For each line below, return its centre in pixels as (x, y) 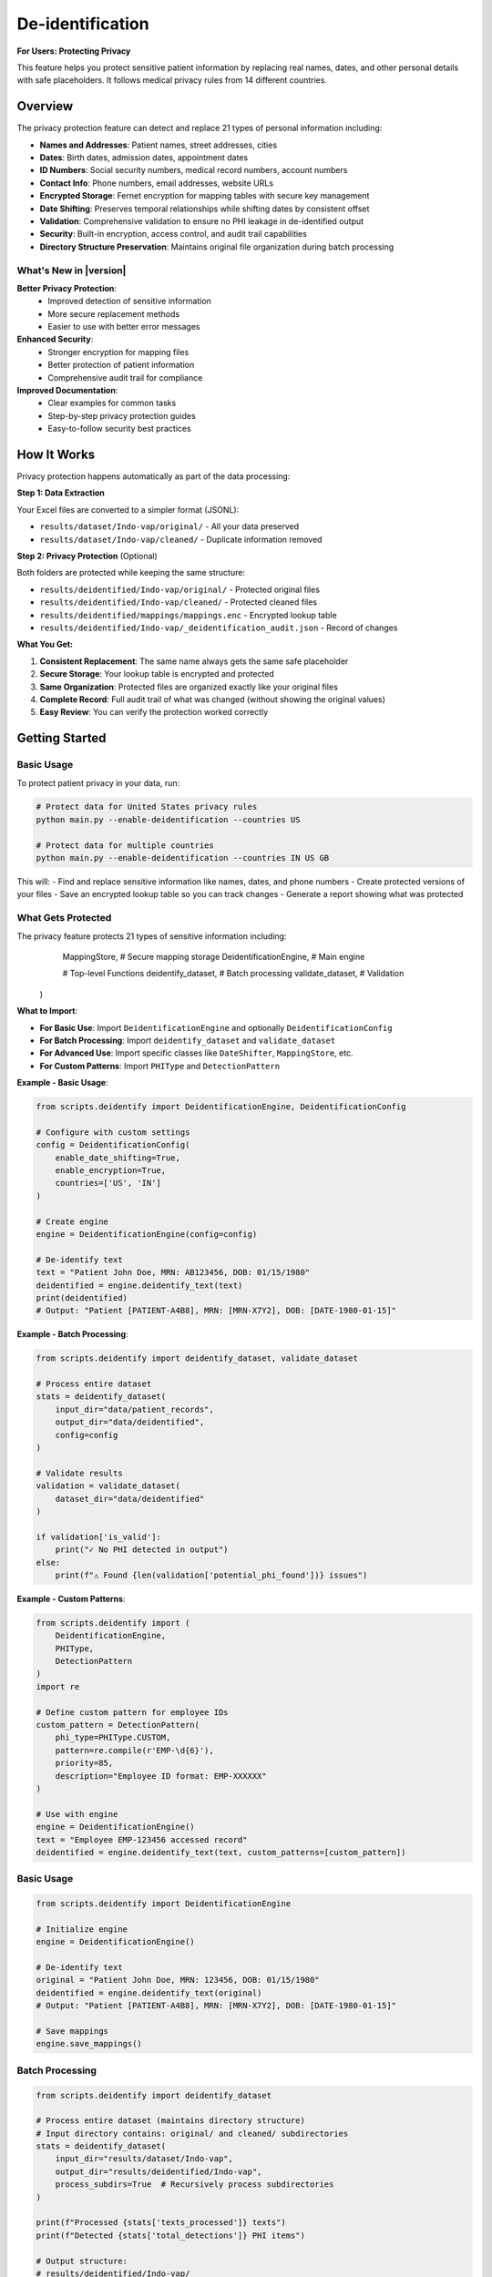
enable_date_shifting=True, (118, 1158)
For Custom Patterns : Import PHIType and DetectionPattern (160, 1066)
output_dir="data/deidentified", (130, 1422)
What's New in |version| (72, 271)
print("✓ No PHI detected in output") (142, 1550)
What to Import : (47, 1011)
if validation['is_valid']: (98, 1537)
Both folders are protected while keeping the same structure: (131, 573)
